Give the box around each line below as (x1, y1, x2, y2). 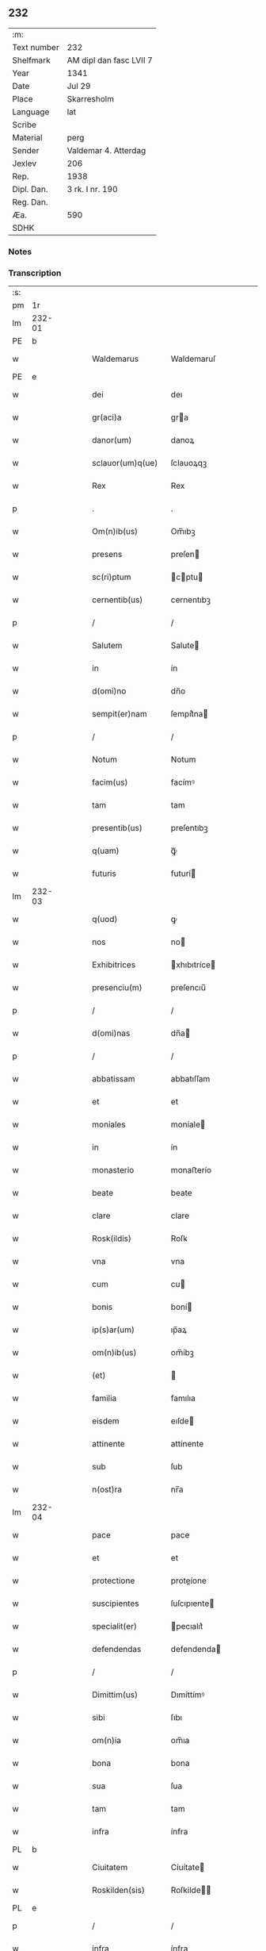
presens (92, 549, 123, 560)
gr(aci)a (92, 412, 122, 423)
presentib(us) (92, 823, 142, 834)
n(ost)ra (92, 1484, 123, 1495)
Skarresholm (66, 93, 115, 104)
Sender (12, 144, 40, 156)
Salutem (92, 640, 123, 651)
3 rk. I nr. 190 (66, 183, 118, 194)
